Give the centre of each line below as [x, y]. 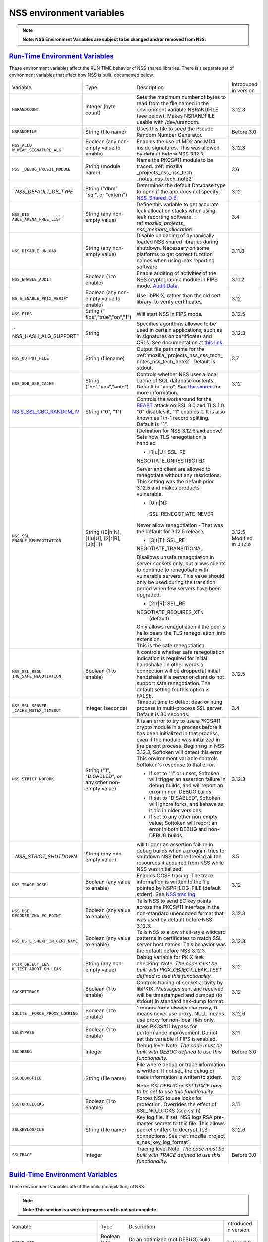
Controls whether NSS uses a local [177, 374]
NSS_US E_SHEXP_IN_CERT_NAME [45, 941]
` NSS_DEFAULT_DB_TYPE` [44, 191]
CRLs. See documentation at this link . [180, 342]
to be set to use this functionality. [176, 1091]
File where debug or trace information [181, 1064]
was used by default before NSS [175, 919]
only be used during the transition [176, 582]
